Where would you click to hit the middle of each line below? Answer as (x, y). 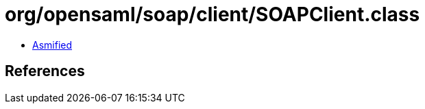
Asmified (52, 45)
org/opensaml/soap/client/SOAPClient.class (212, 14)
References (45, 71)
